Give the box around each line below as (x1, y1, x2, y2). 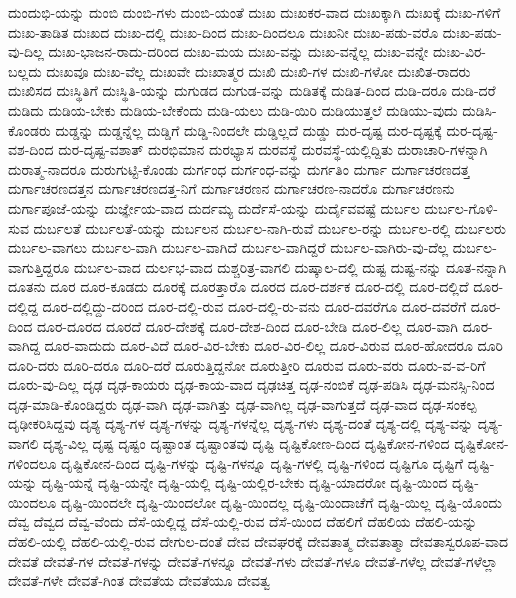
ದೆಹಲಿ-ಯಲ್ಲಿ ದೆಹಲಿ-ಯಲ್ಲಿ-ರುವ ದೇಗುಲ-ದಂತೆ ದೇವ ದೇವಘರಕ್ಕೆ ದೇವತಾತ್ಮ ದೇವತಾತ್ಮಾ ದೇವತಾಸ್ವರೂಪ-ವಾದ (8, 531, 508, 552)
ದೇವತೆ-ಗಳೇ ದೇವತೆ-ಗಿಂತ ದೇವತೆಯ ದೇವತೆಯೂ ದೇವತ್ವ (8, 570, 271, 591)
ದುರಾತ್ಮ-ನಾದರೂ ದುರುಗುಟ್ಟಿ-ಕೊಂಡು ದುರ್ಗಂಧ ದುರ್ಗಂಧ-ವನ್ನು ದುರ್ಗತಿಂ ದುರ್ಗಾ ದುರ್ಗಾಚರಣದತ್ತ (8, 158, 470, 179)
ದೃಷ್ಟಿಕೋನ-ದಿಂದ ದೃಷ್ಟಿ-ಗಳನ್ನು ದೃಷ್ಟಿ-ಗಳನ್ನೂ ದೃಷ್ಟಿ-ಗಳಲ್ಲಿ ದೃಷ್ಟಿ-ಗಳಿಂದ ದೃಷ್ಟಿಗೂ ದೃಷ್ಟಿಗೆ (61, 452, 463, 473)
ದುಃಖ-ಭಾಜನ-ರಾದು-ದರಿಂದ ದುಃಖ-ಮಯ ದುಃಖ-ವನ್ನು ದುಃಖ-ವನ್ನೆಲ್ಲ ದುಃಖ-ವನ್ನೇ (48, 41, 429, 62)
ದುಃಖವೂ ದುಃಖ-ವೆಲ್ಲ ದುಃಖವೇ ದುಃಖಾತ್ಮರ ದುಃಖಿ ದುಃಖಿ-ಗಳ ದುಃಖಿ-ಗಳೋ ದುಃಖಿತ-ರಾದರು (46, 60, 471, 81)
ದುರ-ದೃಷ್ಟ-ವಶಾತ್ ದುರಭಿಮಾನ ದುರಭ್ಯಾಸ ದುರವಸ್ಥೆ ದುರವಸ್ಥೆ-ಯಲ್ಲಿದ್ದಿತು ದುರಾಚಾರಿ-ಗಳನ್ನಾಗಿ (58, 139, 488, 160)
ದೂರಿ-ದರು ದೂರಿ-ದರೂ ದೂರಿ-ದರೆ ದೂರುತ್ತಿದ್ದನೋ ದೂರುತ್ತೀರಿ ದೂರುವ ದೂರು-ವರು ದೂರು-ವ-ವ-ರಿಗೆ (8, 354, 486, 375)
